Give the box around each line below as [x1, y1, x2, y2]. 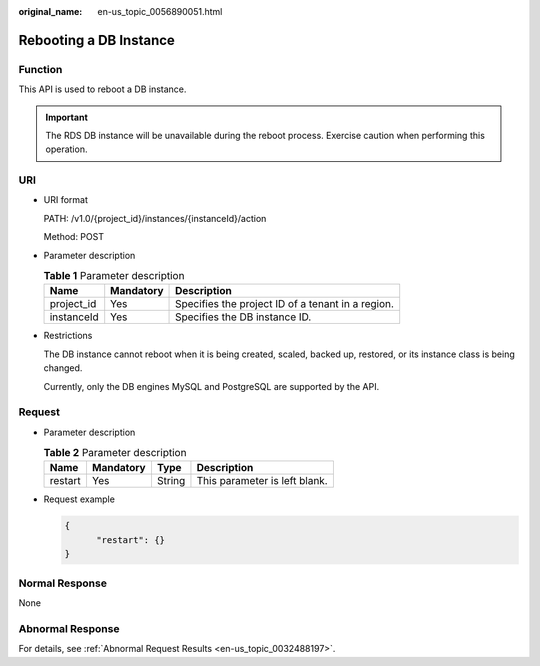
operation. [45, 143, 88, 155]
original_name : [18, 6, 83, 17]
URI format [43, 194, 89, 206]
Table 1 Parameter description [43, 269, 185, 283]
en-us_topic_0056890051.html [97, 6, 223, 17]
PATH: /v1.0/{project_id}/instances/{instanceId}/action [43, 212, 267, 224]
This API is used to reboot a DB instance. [18, 83, 187, 95]
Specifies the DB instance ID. [175, 310, 312, 324]
